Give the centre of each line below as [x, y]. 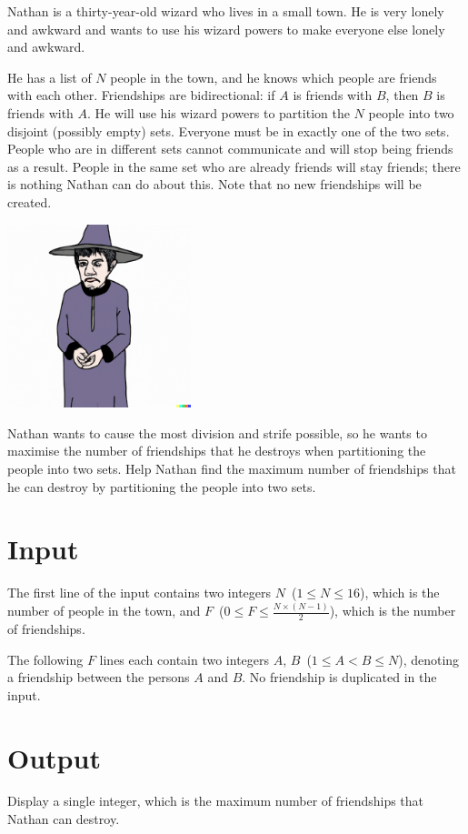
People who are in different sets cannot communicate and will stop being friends [230, 149]
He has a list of [50, 77]
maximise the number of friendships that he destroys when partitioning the [217, 451]
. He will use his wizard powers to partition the [219, 112]
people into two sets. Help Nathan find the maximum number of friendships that [232, 468]
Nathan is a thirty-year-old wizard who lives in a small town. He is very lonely [226, 11]
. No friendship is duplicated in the [339, 677]
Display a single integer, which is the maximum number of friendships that [216, 801]
